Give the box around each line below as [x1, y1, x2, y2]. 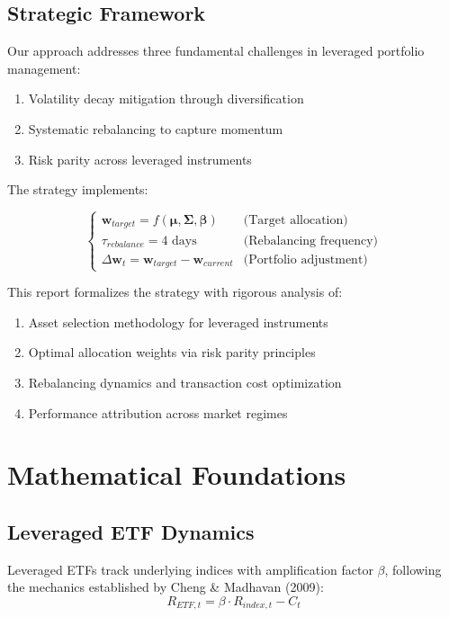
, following [384, 559, 442, 578]
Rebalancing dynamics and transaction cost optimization [28, 373, 342, 392]
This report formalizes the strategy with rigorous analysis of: [7, 282, 343, 301]
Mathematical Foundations [7, 456, 346, 493]
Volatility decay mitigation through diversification [28, 89, 304, 108]
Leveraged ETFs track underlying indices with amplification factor [7, 559, 373, 578]
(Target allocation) [243, 214, 348, 228]
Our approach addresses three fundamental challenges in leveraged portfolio [7, 41, 425, 60]
